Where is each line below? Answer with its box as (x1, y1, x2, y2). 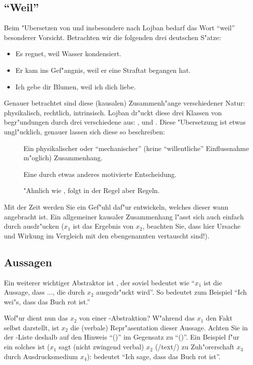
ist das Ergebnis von (73, 221, 134, 231)
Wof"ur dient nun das (4, 313, 68, 323)
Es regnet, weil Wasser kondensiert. (15, 48, 122, 59)
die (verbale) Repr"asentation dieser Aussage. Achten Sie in (70, 322, 248, 332)
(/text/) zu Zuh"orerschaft (155, 342, 234, 352)
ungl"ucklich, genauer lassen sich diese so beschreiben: (4, 126, 165, 136)
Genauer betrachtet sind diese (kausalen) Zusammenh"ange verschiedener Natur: (4, 98, 245, 108)
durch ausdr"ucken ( (4, 221, 64, 231)
